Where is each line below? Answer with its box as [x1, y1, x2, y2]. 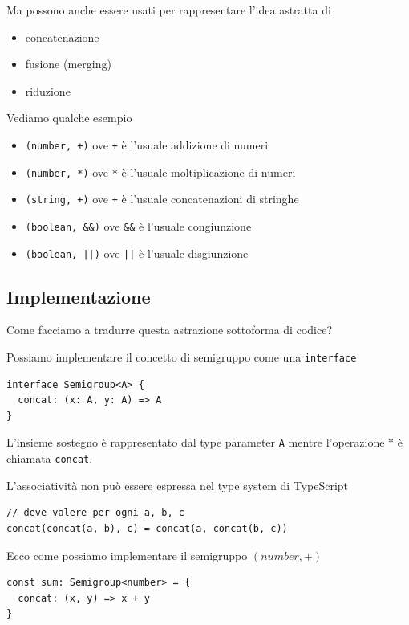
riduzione [25, 82, 71, 99]
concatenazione [25, 28, 99, 45]
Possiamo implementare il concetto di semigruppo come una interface [6, 349, 357, 366]
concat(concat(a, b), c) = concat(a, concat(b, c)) [6, 522, 288, 534]
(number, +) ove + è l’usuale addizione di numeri [25, 136, 269, 153]
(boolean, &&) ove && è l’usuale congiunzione [25, 217, 252, 234]
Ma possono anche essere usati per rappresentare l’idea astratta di [6, 2, 331, 18]
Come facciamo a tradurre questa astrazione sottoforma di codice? [6, 321, 332, 338]
